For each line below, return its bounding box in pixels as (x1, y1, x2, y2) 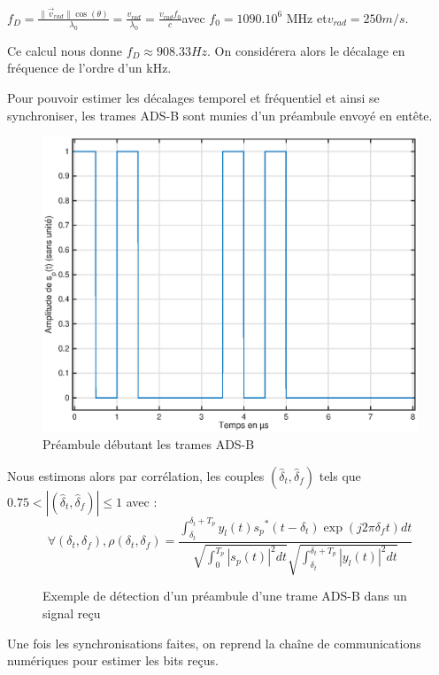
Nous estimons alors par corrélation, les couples (7, 467, 265, 485)
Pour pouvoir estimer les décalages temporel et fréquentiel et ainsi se (7, 88, 380, 106)
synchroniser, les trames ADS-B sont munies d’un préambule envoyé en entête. (7, 105, 433, 124)
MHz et (286, 8, 327, 27)
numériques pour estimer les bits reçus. (7, 651, 219, 670)
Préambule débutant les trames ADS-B (42, 435, 255, 454)
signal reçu (42, 603, 101, 622)
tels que (319, 467, 361, 485)
